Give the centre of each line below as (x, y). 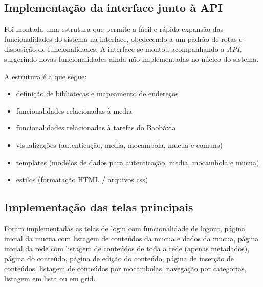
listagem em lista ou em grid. (50, 278)
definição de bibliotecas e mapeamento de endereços (97, 93)
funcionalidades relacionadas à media (74, 110)
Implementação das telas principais (99, 207)
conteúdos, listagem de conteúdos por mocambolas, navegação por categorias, (125, 268)
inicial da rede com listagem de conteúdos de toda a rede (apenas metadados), (127, 248)
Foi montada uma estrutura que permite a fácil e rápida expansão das (114, 29)
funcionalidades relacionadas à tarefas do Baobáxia (96, 128)
